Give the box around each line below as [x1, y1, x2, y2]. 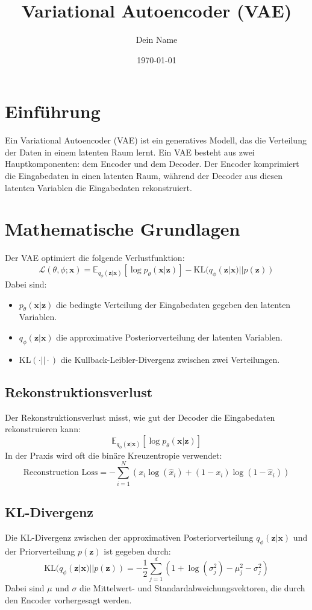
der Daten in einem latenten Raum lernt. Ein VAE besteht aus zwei [5, 145, 255, 158]
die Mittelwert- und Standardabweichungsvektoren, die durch [80, 582, 305, 594]
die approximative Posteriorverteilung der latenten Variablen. [56, 331, 282, 343]
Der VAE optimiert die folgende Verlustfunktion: [5, 251, 185, 264]
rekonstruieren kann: [5, 423, 81, 435]
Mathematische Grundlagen [5, 216, 240, 241]
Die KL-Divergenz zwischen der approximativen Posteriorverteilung [5, 530, 254, 543]
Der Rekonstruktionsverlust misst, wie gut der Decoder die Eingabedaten [5, 410, 275, 423]
